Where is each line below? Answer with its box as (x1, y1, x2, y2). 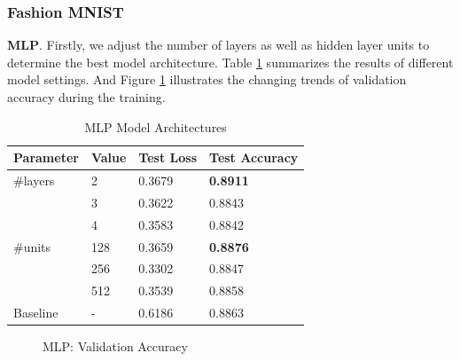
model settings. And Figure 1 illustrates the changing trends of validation (7, 70, 407, 89)
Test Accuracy (209, 148, 299, 167)
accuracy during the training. (7, 88, 166, 106)
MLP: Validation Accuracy (43, 337, 188, 356)
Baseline (13, 303, 58, 322)
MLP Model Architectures (84, 117, 227, 136)
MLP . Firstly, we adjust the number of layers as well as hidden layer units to (7, 35, 430, 54)
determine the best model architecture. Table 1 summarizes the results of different (7, 52, 454, 71)
